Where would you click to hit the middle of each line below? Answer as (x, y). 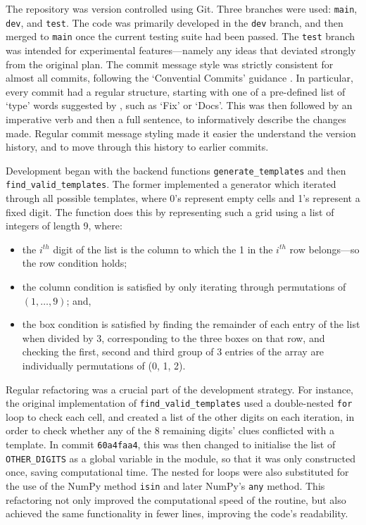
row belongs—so (324, 249)
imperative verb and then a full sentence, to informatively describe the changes (176, 119)
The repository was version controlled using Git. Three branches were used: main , (182, 8)
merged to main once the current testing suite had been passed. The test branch (180, 36)
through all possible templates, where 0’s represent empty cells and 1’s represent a (183, 198)
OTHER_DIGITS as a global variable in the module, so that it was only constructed (181, 458)
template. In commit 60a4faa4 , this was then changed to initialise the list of (171, 444)
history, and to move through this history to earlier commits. (137, 147)
